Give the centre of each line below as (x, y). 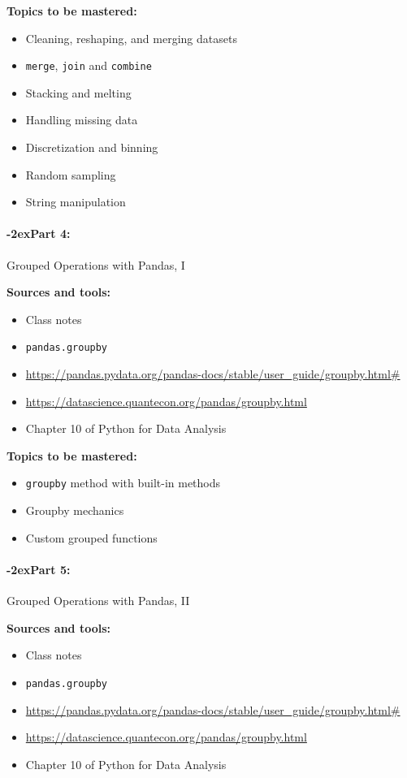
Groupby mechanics (75, 510)
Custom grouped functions (91, 537)
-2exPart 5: (39, 569)
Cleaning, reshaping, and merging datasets (131, 38)
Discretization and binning (92, 147)
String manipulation (76, 202)
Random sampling (71, 174)
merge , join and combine (89, 65)
